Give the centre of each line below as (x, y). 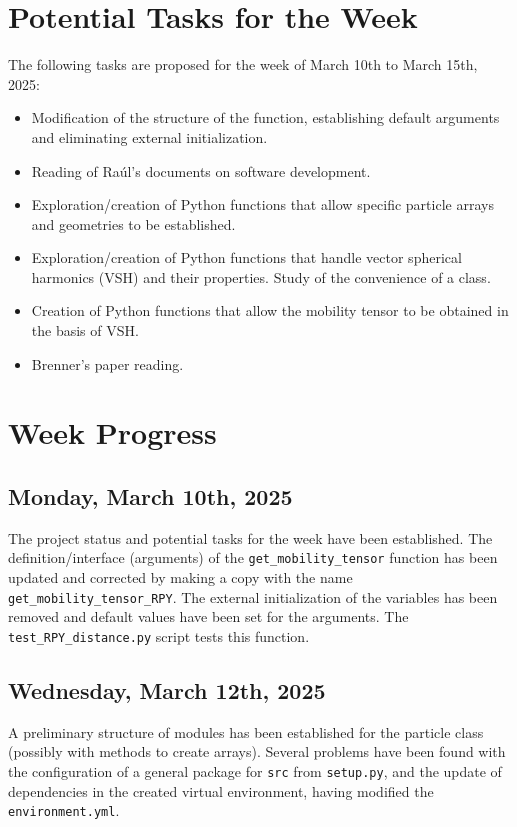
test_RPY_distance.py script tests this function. (159, 635)
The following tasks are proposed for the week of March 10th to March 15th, (243, 64)
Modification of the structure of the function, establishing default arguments (265, 117)
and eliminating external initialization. (149, 136)
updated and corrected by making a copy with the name (180, 577)
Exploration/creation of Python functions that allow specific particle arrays (262, 204)
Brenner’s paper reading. (107, 363)
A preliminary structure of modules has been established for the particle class (246, 731)
